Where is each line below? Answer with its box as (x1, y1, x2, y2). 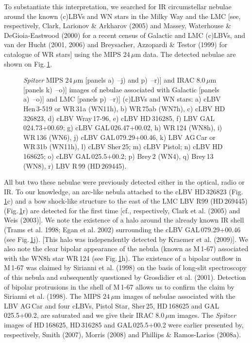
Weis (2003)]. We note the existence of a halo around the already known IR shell (4, 215, 244, 225)
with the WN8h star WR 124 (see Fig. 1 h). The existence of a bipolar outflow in (4, 253, 242, 263)
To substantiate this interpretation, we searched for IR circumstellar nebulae (4, 1, 232, 11)
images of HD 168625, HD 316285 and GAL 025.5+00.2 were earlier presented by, (4, 320, 244, 329)
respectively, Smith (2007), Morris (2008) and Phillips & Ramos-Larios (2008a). (4, 329, 241, 339)
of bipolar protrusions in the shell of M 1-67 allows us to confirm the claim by (4, 281, 235, 292)
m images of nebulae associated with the (115, 291, 235, 301)
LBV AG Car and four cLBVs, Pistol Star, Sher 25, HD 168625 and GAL (4, 300, 219, 310)
